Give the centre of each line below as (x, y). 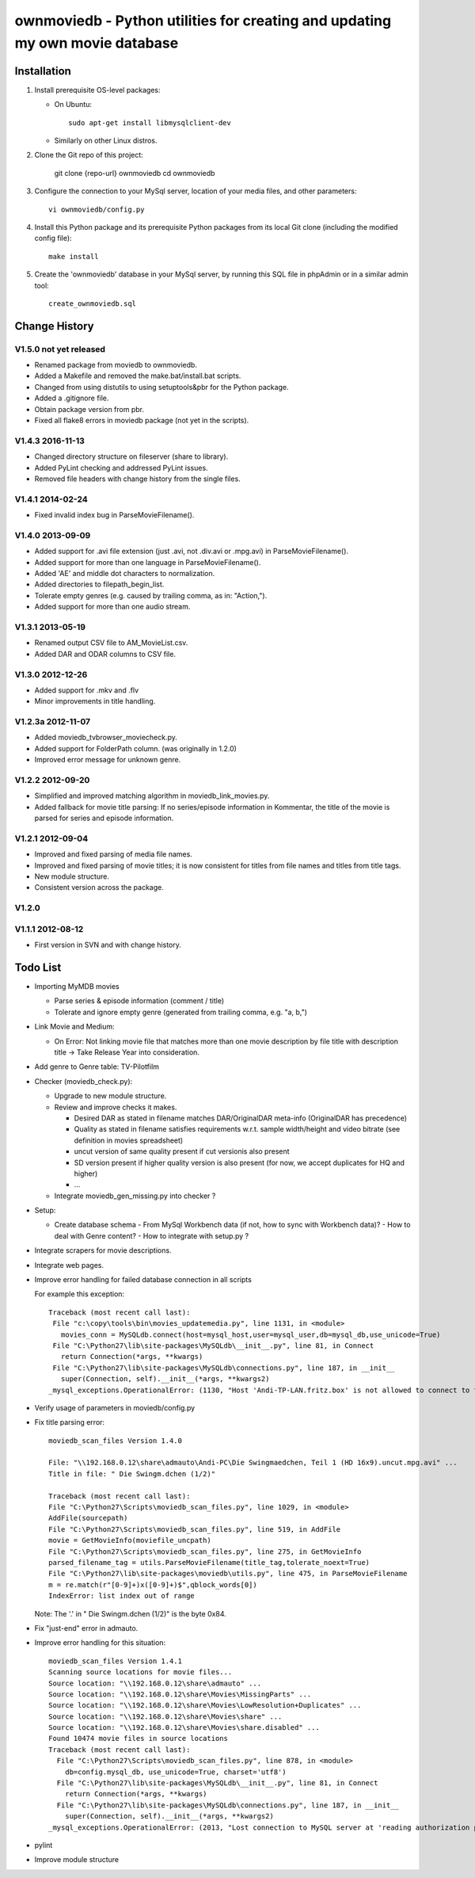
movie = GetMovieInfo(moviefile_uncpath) (130, 1540)
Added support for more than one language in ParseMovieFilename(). (148, 562)
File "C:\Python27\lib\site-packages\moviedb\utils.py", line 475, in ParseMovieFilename (228, 1574)
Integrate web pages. (69, 1265)
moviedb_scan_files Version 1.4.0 (115, 1441)
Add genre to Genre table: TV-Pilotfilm (97, 1067)
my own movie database (97, 43)
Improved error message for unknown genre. (108, 760)
